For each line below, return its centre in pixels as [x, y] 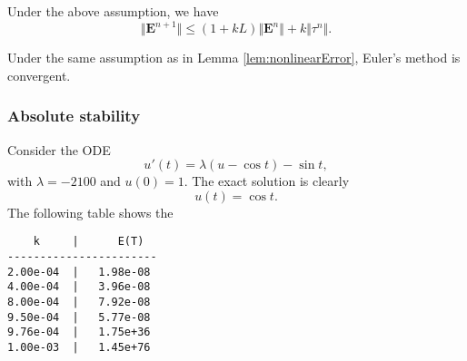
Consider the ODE [59, 149]
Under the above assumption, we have [113, 11]
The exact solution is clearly [271, 181]
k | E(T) [89, 242]
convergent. [39, 75]
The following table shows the [90, 212]
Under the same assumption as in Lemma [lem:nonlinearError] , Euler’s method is [234, 58]
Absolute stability [74, 116]
